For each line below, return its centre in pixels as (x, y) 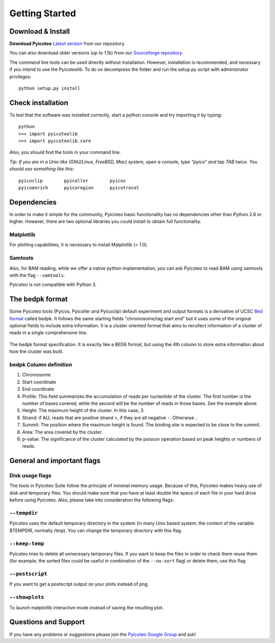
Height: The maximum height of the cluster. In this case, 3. (83, 410)
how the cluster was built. (36, 351)
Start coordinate (39, 382)
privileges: (20, 76)
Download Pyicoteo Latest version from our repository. (67, 44)
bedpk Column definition (41, 365)
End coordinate (38, 389)
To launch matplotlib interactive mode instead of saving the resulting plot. (87, 607)
